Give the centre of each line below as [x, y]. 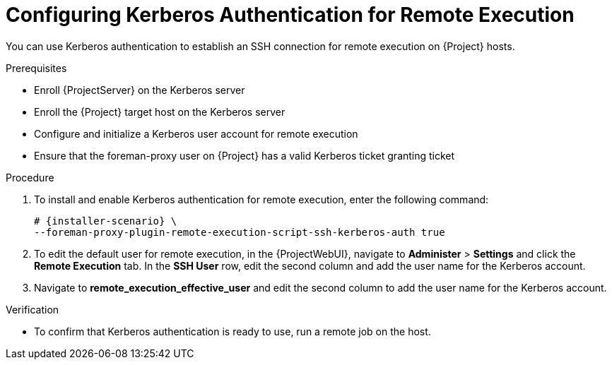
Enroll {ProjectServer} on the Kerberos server [140, 90]
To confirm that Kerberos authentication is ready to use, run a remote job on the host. [233, 331]
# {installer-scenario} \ [106, 221]
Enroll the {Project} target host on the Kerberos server [160, 112]
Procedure [30, 177]
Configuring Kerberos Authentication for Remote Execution [290, 15]
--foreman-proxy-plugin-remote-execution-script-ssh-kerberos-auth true [240, 232]
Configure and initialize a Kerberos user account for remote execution [196, 133]
